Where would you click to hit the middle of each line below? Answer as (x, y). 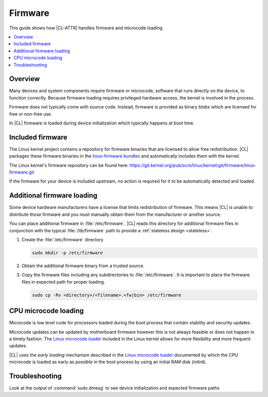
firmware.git (22, 172)
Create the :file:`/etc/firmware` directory (63, 239)
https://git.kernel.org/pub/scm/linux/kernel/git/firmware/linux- (193, 165)
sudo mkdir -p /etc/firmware (67, 253)
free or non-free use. (31, 114)
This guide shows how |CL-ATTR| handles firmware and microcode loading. (86, 28)
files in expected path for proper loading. (63, 282)
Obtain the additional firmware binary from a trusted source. (83, 266)
